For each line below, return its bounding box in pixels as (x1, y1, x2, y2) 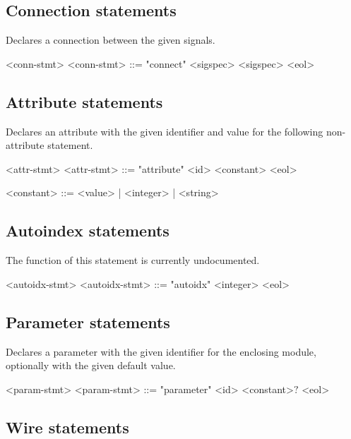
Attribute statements (6, 90, 163, 112)
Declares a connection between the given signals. (6, 32, 215, 47)
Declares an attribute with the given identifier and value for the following (6, 124, 323, 138)
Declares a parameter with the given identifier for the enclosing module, (6, 344, 316, 359)
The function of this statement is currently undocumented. (6, 253, 260, 267)
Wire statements (6, 416, 129, 438)
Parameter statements (6, 311, 170, 332)
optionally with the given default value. (6, 358, 176, 373)
